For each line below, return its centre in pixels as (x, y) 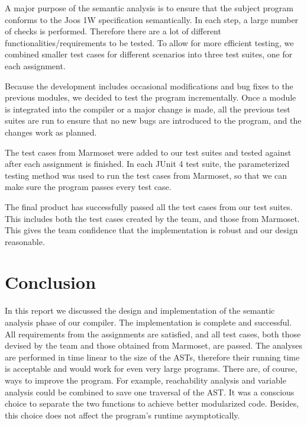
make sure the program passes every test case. (88, 187)
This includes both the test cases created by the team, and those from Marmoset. (152, 218)
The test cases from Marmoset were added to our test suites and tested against (148, 152)
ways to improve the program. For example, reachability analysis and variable (146, 380)
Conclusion (51, 282)
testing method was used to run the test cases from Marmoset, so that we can (146, 175)
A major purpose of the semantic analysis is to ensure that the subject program (149, 8)
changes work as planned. (51, 132)
